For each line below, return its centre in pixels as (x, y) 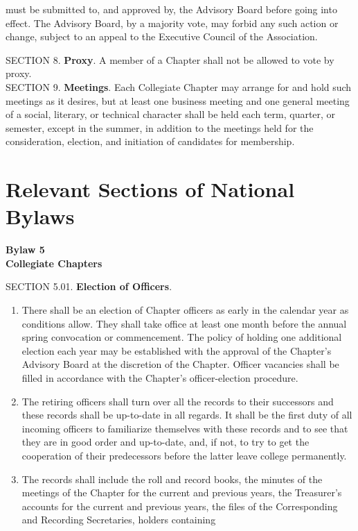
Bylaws (40, 216)
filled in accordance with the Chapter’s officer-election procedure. (160, 378)
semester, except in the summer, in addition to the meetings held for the (160, 127)
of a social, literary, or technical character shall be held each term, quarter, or (171, 114)
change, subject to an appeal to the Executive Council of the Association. (162, 36)
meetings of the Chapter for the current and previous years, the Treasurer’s (182, 492)
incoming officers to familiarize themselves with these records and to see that (185, 428)
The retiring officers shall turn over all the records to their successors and (178, 401)
